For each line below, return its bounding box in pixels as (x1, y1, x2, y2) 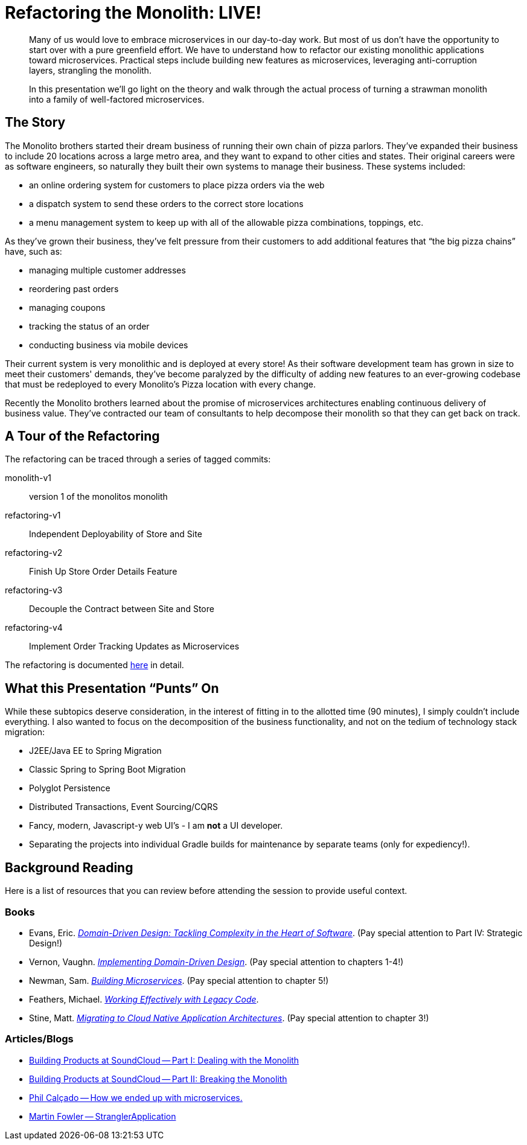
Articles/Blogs (5, 1033, 74, 1045)
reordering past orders (29, 283, 119, 294)
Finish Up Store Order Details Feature (29, 566, 177, 577)
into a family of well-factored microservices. (29, 94, 205, 104)
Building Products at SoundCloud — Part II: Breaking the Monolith (29, 1073, 287, 1084)
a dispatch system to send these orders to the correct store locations (29, 198, 304, 209)
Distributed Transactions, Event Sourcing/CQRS (29, 802, 218, 812)
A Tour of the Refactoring (5, 429, 160, 444)
